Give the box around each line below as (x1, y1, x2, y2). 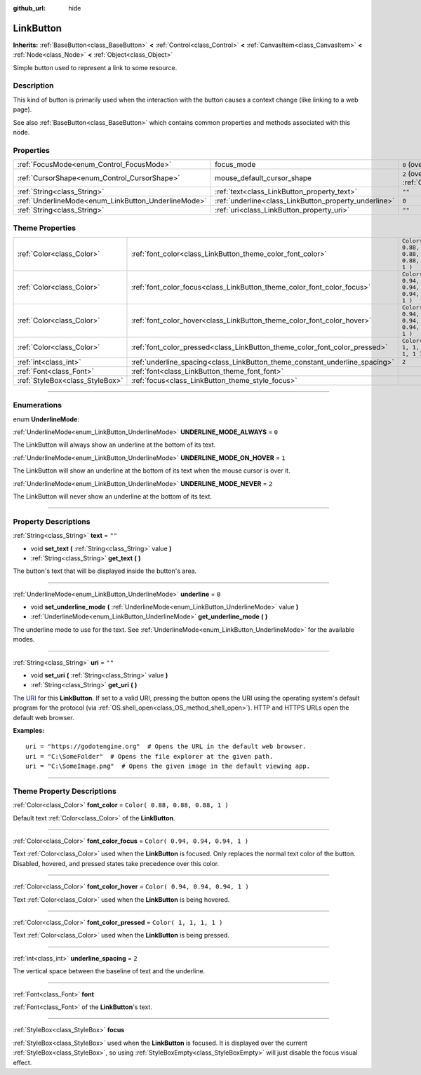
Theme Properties (13, 223, 76, 233)
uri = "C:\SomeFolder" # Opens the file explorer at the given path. (25, 752, 274, 760)
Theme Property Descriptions (13, 786, 117, 796)
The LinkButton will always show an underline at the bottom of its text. (13, 440, 216, 449)
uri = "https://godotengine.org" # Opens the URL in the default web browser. (25, 743, 307, 750)
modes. (13, 635, 35, 644)
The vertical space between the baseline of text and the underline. (13, 967, 206, 975)
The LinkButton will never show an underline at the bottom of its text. (13, 492, 213, 501)
